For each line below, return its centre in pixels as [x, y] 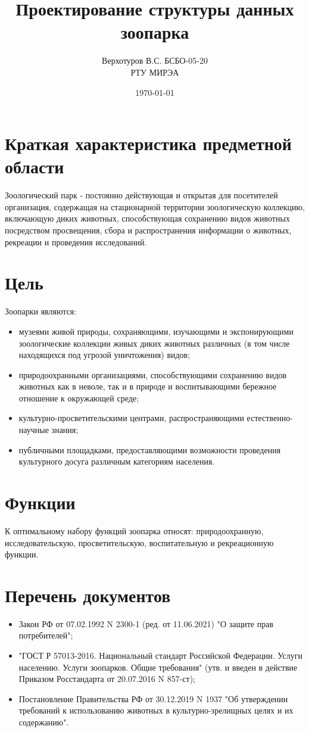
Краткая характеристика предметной [148, 143]
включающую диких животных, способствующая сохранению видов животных [147, 218]
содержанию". [44, 722]
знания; [65, 430]
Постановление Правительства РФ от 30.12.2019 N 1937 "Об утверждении [153, 698]
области [35, 166]
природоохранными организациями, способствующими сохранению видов [153, 374]
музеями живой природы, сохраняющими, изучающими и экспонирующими [156, 331]
